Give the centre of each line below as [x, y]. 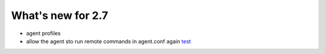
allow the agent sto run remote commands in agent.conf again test [109, 41]
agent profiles [43, 33]
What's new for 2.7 [60, 15]
